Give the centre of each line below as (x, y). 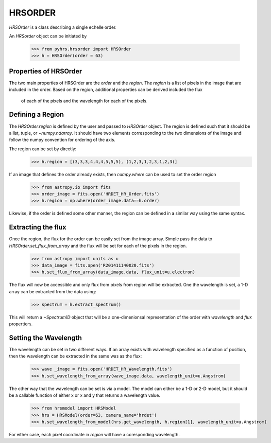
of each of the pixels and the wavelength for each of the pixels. (84, 101)
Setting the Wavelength (45, 338)
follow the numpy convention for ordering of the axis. (62, 140)
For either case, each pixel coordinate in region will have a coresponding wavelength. (94, 434)
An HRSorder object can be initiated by (48, 36)
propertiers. (21, 324)
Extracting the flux (38, 227)
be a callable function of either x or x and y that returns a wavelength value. (85, 395)
